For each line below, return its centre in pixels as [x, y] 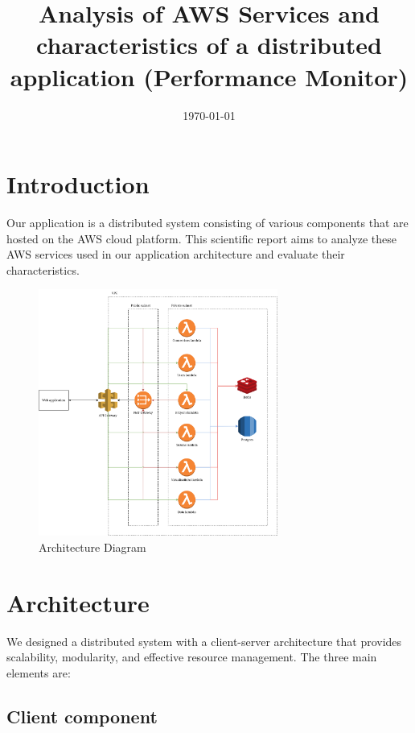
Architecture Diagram [92, 547]
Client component [82, 716]
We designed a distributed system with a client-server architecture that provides [204, 641]
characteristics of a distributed [209, 45]
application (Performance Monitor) [209, 76]
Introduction [78, 184]
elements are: [39, 672]
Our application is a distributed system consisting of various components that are [207, 223]
